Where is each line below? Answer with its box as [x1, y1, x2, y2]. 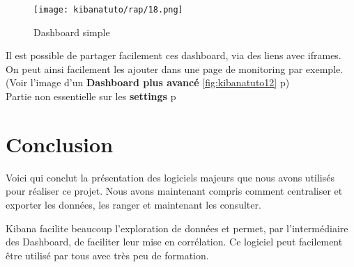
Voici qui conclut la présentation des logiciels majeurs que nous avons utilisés [6, 170, 335, 184]
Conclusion [6, 129, 114, 158]
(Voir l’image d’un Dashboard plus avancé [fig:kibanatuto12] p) [6, 75, 290, 90]
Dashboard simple [33, 24, 110, 39]
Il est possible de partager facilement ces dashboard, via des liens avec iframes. [6, 48, 341, 63]
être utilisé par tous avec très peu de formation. [6, 248, 209, 262]
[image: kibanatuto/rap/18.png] [33, 5, 183, 15]
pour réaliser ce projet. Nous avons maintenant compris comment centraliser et [6, 184, 343, 198]
